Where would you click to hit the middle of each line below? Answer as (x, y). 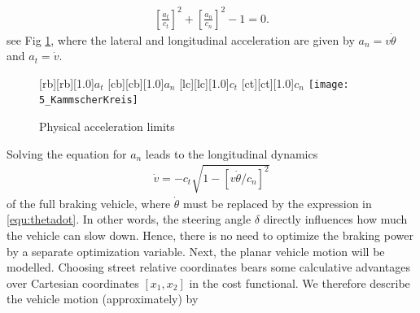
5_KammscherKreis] (89, 100)
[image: (328, 84)
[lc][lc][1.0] (204, 83)
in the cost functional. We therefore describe (300, 283)
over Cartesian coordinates (73, 283)
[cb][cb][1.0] (136, 83)
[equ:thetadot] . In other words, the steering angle (129, 219)
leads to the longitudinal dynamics (232, 153)
